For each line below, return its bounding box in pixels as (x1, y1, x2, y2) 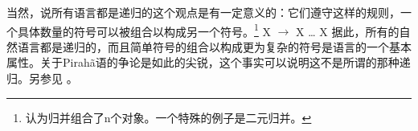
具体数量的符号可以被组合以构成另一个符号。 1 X (17, 20, 272, 39)
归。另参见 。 (6, 70, 78, 87)
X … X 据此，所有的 (296, 23, 400, 39)
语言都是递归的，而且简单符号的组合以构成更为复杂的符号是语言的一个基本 (17, 38, 412, 55)
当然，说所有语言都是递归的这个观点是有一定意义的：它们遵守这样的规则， (6, 4, 400, 20)
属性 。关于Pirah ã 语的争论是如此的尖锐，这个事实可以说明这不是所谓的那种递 (6, 54, 411, 71)
